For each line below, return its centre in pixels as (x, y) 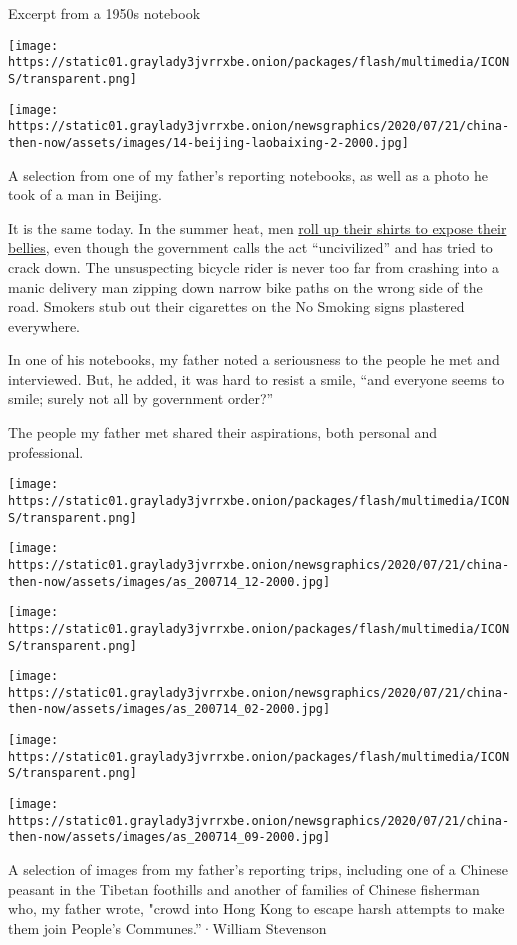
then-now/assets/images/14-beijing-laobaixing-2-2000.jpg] (208, 142)
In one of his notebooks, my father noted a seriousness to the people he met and (254, 359)
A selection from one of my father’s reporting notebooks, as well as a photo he (248, 174)
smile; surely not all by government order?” (141, 398)
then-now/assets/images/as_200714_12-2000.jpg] (169, 581)
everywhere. (44, 325)
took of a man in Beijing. (85, 194)
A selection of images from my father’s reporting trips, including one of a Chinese (258, 869)
